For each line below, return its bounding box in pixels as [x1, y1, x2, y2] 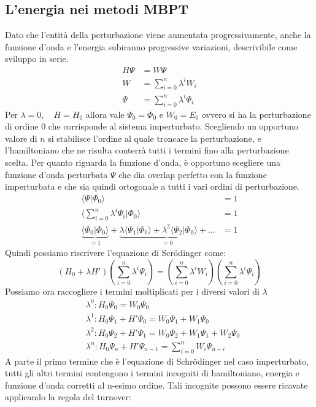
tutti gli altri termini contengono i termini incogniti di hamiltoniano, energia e [5, 366, 299, 379]
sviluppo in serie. [5, 52, 69, 65]
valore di [5, 131, 37, 144]
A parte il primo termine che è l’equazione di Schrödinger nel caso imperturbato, [5, 354, 309, 367]
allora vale [85, 107, 125, 120]
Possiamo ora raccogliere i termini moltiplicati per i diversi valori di [5, 284, 260, 297]
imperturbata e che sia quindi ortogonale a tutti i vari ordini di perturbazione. [5, 180, 299, 193]
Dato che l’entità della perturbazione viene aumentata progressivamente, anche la [5, 28, 311, 41]
